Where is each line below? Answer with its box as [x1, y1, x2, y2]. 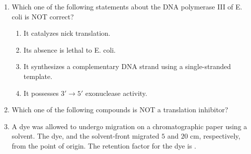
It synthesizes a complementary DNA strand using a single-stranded [23, 61, 231, 72]
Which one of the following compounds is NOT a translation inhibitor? [11, 104, 228, 115]
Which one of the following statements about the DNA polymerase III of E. [11, 1, 243, 11]
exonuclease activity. [85, 87, 148, 98]
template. [23, 71, 53, 81]
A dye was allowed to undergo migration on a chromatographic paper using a [11, 121, 248, 131]
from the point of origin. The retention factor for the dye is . [11, 140, 196, 151]
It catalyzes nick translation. [23, 28, 111, 38]
